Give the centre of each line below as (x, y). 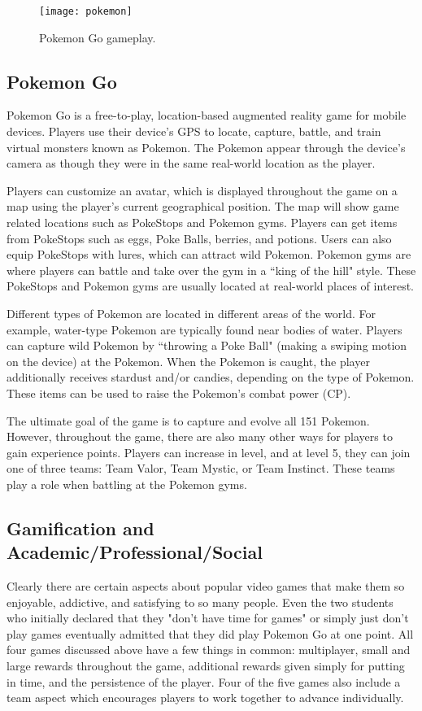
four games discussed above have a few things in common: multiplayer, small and (209, 650)
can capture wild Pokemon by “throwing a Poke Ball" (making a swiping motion (207, 345)
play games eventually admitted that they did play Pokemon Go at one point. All (210, 633)
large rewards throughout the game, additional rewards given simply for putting (206, 666)
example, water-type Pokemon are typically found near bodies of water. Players (204, 329)
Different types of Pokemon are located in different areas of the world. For (191, 313)
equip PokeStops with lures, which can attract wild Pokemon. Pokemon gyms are (209, 254)
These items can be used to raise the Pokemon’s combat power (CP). (179, 393)
